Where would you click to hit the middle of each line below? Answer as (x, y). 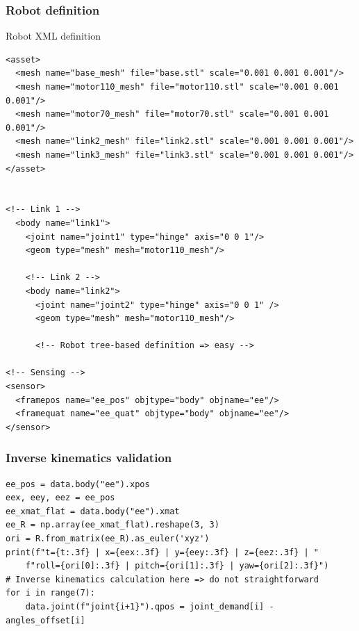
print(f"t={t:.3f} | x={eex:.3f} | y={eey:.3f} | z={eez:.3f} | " (162, 552)
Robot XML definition (53, 36)
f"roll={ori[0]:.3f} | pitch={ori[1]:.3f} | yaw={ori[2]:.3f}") (177, 566)
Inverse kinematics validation (89, 458)
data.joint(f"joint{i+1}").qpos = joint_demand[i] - (150, 607)
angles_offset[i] (45, 620)
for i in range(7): (50, 593)
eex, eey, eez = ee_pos (60, 498)
